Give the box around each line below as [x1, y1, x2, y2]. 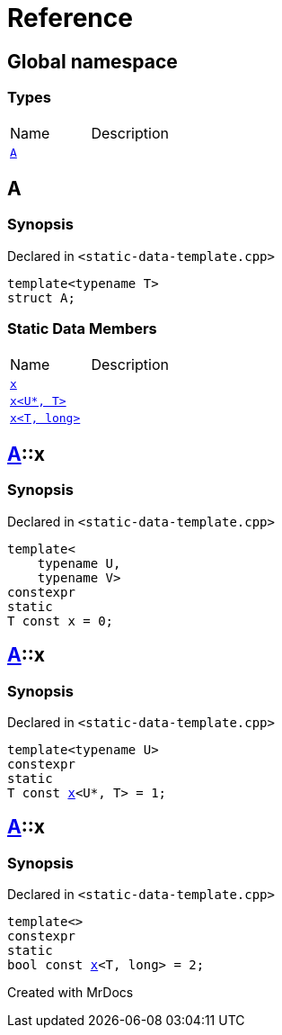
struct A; [7, 290, 75, 305]
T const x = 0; [7, 613, 114, 628]
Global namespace [7, 49, 178, 73]
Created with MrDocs [7, 985, 134, 1001]
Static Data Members [7, 319, 157, 338]
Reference [7, 3, 133, 33]
